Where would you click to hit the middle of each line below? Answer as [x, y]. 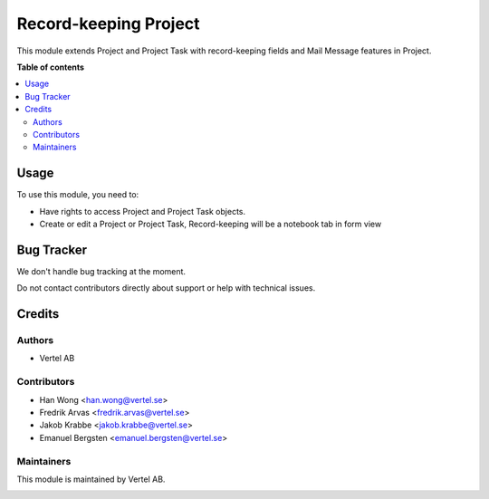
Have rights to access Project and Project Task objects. [143, 211]
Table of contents [51, 67]
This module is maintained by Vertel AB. [91, 479]
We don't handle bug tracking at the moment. [101, 271]
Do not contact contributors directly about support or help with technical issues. [166, 288]
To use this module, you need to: [78, 195]
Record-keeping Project [108, 24]
